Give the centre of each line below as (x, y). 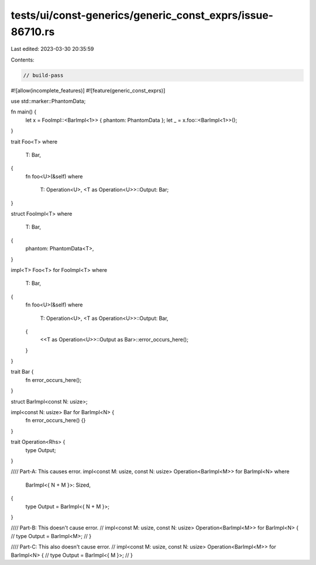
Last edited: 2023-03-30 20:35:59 (52, 49)
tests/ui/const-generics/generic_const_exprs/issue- (142, 15)
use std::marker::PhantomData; (48, 101)
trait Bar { (22, 372)
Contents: (23, 60)
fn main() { (24, 112)
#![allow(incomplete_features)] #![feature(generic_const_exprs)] (88, 90)
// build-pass (43, 75)
